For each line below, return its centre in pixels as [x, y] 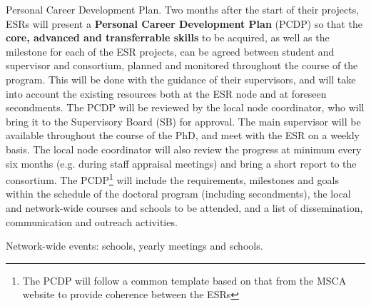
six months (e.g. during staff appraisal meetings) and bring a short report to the [181, 163]
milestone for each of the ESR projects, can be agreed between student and [170, 51]
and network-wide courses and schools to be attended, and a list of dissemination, [184, 207]
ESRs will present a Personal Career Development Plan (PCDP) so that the [184, 23]
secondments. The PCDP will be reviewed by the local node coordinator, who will [185, 107]
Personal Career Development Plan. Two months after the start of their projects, [183, 9]
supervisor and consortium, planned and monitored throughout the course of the [182, 65]
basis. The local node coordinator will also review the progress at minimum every [184, 149]
